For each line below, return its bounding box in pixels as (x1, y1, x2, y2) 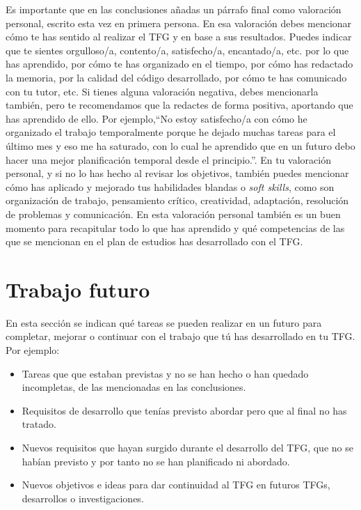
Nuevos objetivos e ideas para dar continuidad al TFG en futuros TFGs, (22, 477, 330, 492)
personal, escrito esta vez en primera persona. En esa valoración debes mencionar (6, 15, 352, 30)
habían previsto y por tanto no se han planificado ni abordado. (22, 454, 290, 468)
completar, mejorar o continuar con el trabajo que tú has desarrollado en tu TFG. (6, 329, 355, 343)
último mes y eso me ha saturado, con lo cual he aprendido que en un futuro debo (6, 138, 355, 153)
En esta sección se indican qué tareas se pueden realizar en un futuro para (6, 315, 322, 330)
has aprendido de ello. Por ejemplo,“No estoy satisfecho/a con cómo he (6, 111, 307, 125)
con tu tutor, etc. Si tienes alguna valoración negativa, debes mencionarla (6, 84, 319, 98)
